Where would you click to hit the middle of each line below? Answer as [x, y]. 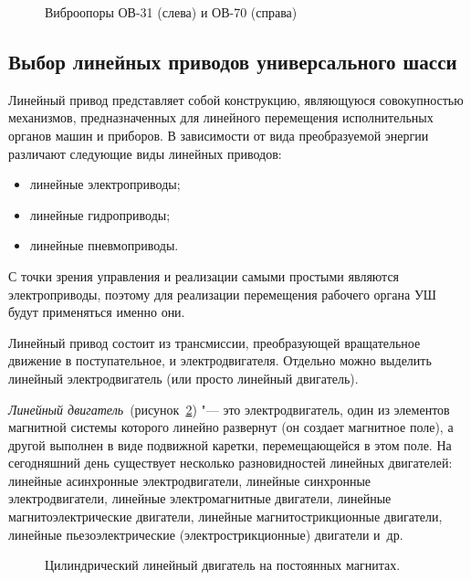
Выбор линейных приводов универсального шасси [233, 61]
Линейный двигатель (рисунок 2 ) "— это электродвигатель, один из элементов [229, 409]
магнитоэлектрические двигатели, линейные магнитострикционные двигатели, [225, 517]
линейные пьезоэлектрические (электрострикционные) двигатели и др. [206, 534]
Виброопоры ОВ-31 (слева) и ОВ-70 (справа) [171, 12]
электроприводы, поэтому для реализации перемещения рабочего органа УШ [222, 294]
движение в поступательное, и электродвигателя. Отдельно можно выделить [220, 360]
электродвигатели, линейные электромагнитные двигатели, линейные [200, 498]
